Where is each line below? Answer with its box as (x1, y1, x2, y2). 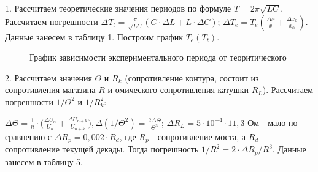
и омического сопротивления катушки (107, 83, 249, 96)
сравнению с (5, 130, 52, 143)
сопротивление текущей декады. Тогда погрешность (5, 143, 199, 155)
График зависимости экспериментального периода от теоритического (29, 51, 287, 64)
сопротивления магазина (5, 83, 96, 96)
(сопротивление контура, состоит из (125, 71, 259, 84)
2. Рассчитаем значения (5, 71, 92, 84)
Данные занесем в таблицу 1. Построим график (5, 30, 183, 43)
